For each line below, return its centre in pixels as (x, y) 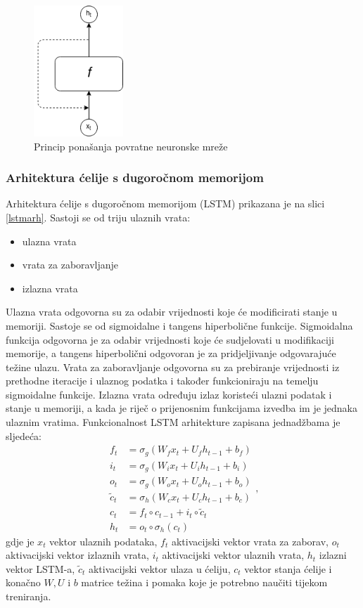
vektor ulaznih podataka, (103, 541)
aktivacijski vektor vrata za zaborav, (250, 541)
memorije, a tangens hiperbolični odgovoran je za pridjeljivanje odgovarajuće (171, 353)
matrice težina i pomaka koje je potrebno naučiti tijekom (204, 582)
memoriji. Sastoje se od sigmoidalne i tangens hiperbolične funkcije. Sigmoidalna (179, 325)
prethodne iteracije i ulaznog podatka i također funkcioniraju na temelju (162, 381)
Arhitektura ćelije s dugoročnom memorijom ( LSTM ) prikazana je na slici (165, 203)
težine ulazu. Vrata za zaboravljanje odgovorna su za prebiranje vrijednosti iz (173, 367)
